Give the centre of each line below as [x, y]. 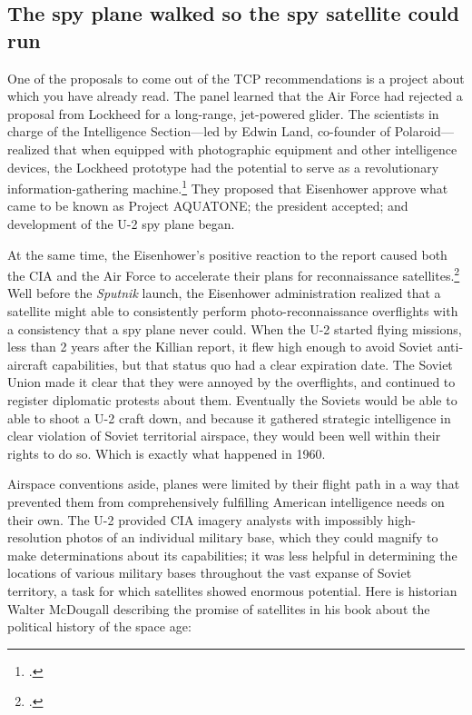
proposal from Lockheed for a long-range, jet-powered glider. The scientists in [223, 113]
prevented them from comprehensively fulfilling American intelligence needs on [226, 501]
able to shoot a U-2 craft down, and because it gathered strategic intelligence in [229, 417]
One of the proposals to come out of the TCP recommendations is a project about [236, 78]
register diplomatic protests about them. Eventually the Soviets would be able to [232, 400]
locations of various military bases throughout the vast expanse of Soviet [210, 573]
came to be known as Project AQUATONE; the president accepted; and [208, 206]
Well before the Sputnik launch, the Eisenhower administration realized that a [224, 293]
